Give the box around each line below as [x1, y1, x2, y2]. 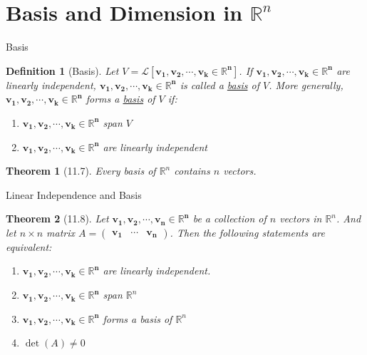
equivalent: [6, 239, 52, 254]
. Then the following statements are [170, 225, 325, 240]
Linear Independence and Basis [6, 187, 142, 202]
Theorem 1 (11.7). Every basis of [6, 163, 156, 178]
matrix [46, 225, 76, 240]
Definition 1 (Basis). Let [6, 63, 119, 78]
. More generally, [269, 77, 343, 92]
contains [174, 163, 210, 178]
